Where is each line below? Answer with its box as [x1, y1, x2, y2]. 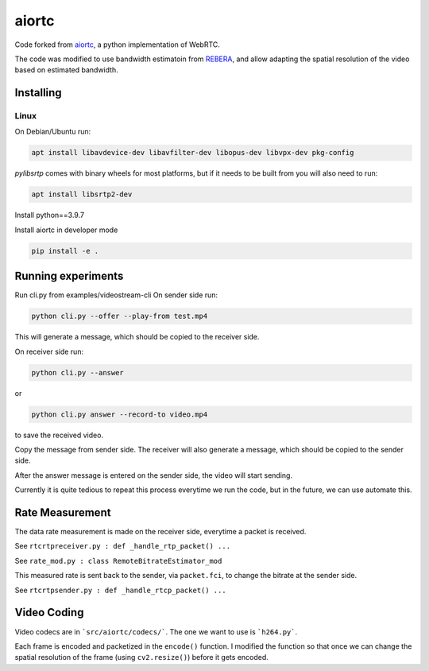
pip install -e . [31, 246, 99, 255]
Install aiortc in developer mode [14, 225, 118, 235]
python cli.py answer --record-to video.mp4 [31, 409, 208, 419]
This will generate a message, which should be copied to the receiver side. [14, 332, 260, 342]
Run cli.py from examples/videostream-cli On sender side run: [14, 290, 218, 300]
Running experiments [14, 270, 124, 283]
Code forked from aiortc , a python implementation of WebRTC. [14, 40, 220, 49]
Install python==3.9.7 [14, 211, 85, 220]
